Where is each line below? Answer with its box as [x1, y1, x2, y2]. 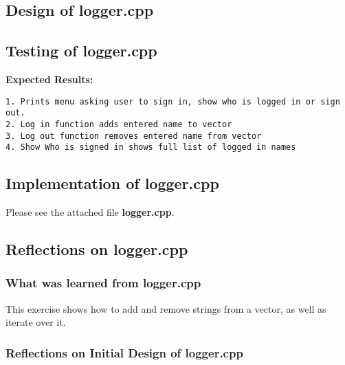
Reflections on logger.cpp [5, 239, 188, 260]
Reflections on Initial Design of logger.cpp [5, 344, 243, 361]
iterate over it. [5, 315, 66, 329]
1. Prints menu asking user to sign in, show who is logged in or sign [5, 96, 340, 107]
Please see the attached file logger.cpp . [5, 205, 175, 219]
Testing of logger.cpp [5, 40, 157, 61]
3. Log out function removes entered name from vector [5, 131, 262, 141]
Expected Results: [5, 71, 93, 86]
